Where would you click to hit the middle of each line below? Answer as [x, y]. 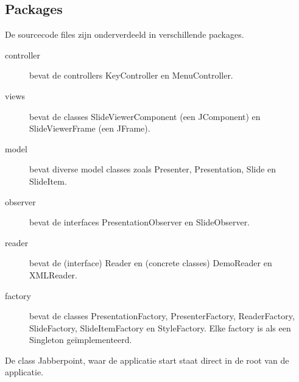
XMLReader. [53, 274]
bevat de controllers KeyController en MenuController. [131, 75]
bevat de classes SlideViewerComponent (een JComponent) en [145, 116]
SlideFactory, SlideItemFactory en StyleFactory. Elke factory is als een [160, 327]
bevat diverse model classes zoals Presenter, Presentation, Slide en [153, 169]
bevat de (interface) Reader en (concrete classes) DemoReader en [151, 263]
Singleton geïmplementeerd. [81, 340]
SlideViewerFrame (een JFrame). [90, 128]
